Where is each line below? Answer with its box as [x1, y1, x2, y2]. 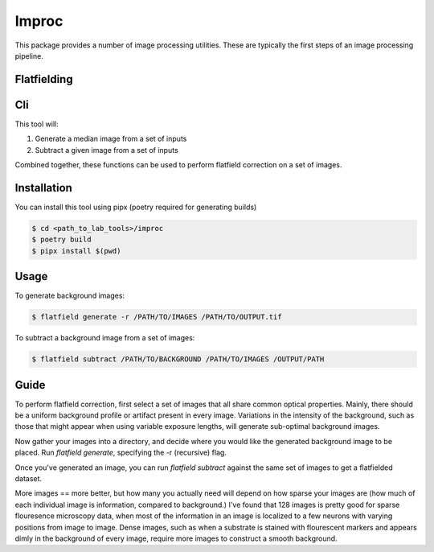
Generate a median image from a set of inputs [35, 134, 187, 144]
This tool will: [14, 119, 59, 129]
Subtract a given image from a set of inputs [35, 145, 178, 154]
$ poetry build [31, 235, 92, 245]
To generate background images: [14, 290, 125, 301]
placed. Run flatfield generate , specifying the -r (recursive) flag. [14, 447, 227, 458]
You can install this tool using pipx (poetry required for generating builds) [14, 202, 257, 212]
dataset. [14, 474, 43, 483]
